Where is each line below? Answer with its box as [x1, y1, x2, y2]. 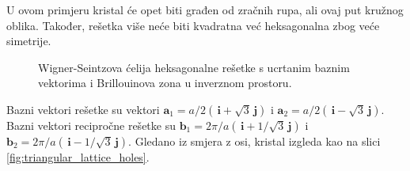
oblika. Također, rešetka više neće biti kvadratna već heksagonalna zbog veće [6, 17, 380, 33]
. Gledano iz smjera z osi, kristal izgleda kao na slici [128, 132, 381, 149]
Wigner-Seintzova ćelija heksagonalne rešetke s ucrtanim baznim [38, 59, 350, 75]
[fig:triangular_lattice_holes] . [6, 148, 150, 165]
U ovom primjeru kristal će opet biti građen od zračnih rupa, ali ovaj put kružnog [6, 2, 404, 17]
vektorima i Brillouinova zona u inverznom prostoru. [38, 74, 292, 91]
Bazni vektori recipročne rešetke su [6, 116, 176, 133]
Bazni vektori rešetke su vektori [6, 101, 160, 117]
